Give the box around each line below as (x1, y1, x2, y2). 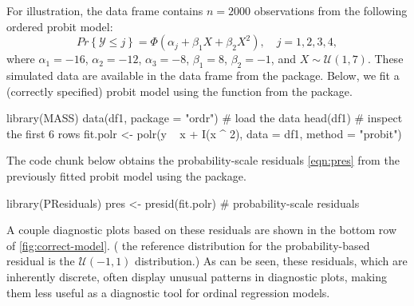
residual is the (6, 252, 75, 269)
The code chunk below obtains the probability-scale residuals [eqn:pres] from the (6, 152, 400, 169)
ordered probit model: (6, 18, 113, 34)
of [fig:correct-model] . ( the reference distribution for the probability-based (6, 236, 370, 253)
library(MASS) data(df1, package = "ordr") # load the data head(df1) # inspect (6, 109, 403, 126)
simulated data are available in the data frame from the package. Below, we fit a (6, 66, 400, 83)
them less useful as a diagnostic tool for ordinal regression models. (6, 284, 330, 300)
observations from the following (254, 2, 408, 18)
